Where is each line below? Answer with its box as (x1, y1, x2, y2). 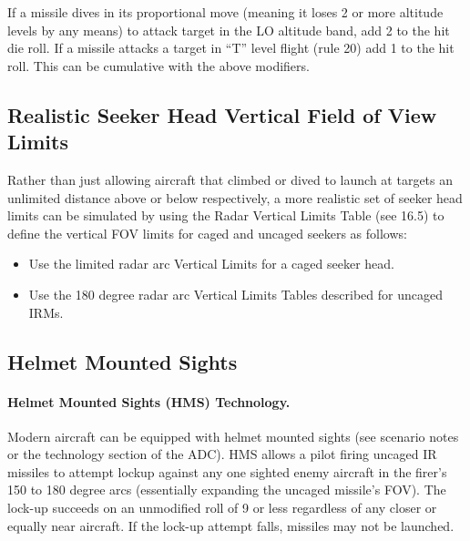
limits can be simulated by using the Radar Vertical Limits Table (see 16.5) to (7, 206, 444, 225)
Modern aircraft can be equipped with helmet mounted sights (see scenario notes (7, 426, 459, 445)
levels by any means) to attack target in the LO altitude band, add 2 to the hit (7, 20, 450, 39)
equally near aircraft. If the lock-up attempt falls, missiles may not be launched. (7, 515, 455, 535)
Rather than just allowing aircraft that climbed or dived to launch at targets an (7, 169, 454, 189)
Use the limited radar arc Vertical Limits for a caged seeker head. (28, 254, 394, 273)
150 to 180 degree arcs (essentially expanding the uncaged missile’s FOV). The (7, 480, 446, 499)
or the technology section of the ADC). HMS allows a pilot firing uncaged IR (7, 444, 437, 464)
